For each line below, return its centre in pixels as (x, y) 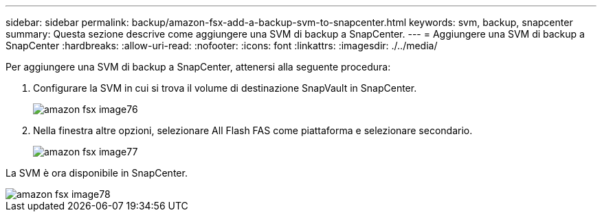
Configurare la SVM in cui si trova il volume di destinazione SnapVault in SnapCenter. (225, 88)
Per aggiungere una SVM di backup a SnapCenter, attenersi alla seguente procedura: (198, 67)
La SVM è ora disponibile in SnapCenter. (97, 173)
